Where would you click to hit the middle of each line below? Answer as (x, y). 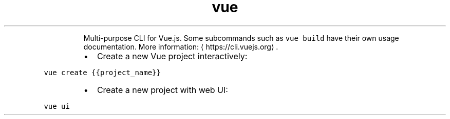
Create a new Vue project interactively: (172, 56)
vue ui (57, 106)
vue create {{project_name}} (102, 72)
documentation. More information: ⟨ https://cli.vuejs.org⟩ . (181, 46)
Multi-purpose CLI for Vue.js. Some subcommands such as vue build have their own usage (241, 38)
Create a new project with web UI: (162, 90)
